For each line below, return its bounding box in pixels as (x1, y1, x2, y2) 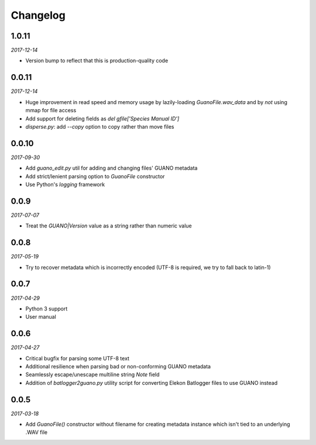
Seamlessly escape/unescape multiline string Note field (25, 371, 160, 378)
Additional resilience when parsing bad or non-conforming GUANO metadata (25, 363, 211, 370)
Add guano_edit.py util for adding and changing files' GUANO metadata (25, 164, 198, 172)
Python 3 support (25, 305, 68, 312)
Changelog (11, 9, 66, 22)
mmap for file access (25, 107, 77, 114)
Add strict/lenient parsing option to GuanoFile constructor (25, 173, 165, 180)
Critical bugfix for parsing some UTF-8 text (25, 354, 130, 362)
